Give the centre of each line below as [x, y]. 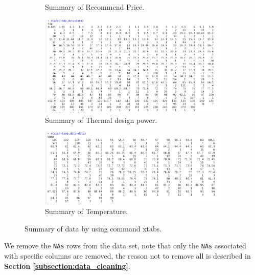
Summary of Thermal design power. [101, 120]
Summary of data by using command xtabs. [93, 228]
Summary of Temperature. [86, 211]
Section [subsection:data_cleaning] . [67, 266]
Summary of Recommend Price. [95, 7]
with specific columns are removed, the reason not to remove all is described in [127, 256]
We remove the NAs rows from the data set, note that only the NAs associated [125, 246]
